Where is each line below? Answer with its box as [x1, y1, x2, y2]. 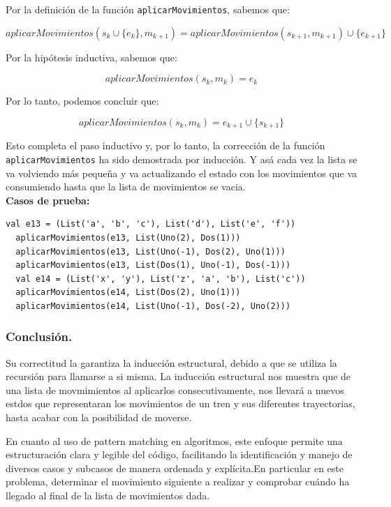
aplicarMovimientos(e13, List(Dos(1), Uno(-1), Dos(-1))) [15, 260, 291, 271]
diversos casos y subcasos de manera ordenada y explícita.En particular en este [6, 460, 344, 475]
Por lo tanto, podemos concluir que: [6, 93, 159, 108]
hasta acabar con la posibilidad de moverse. [6, 410, 192, 425]
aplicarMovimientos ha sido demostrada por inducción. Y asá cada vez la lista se [6, 151, 357, 166]
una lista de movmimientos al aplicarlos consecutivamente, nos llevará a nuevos [6, 382, 344, 397]
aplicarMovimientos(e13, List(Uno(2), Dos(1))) [15, 232, 241, 243]
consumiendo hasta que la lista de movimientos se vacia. [6, 179, 246, 194]
